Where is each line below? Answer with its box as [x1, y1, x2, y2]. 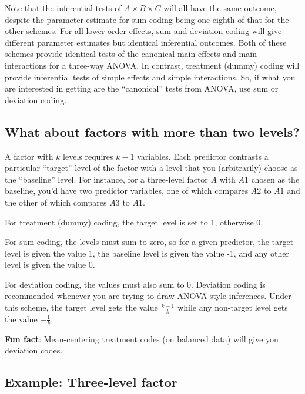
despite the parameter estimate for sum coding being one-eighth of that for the [5, 13, 289, 25]
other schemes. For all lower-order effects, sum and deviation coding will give [5, 25, 282, 37]
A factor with [5, 150, 53, 162]
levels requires [63, 150, 113, 162]
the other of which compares [5, 196, 107, 208]
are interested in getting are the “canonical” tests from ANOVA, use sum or [5, 82, 279, 95]
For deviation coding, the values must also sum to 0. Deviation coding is [5, 278, 266, 290]
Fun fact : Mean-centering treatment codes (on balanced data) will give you [5, 332, 279, 345]
